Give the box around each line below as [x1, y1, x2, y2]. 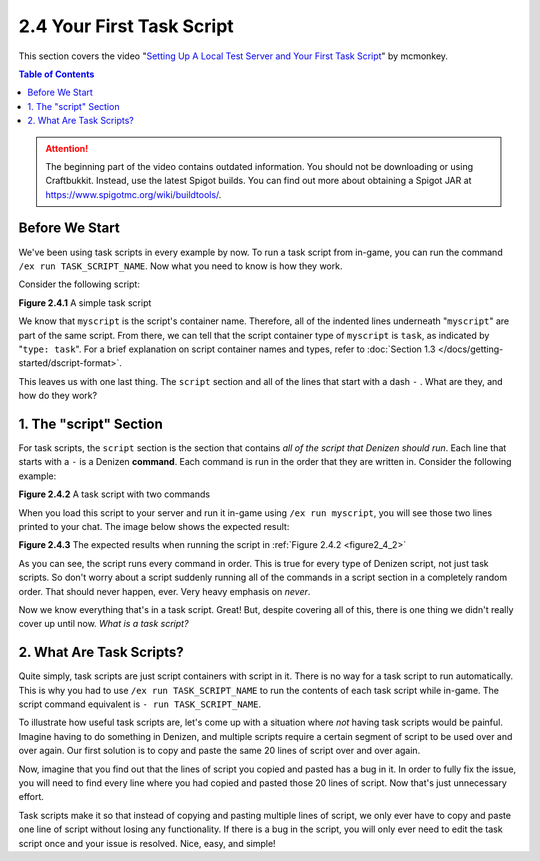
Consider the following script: [18, 278, 140, 290]
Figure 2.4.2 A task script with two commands [18, 488, 210, 500]
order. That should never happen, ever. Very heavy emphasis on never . [18, 585, 311, 597]
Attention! [45, 142, 89, 154]
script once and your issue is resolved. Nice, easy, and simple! [18, 837, 276, 849]
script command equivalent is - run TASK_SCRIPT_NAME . [18, 698, 262, 710]
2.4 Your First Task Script [18, 15, 234, 37]
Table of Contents [18, 68, 95, 80]
